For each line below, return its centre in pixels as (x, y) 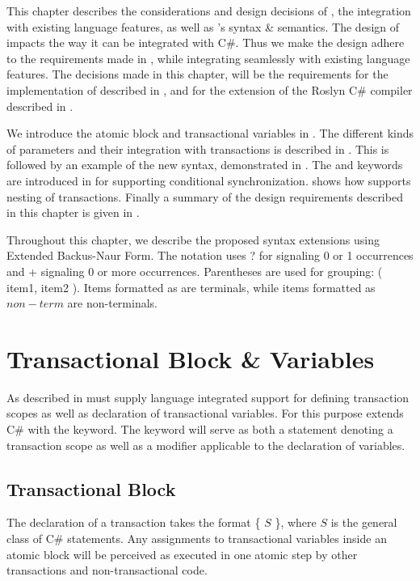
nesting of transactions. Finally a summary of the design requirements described (205, 196)
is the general (364, 522)
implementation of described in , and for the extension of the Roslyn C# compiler (210, 89)
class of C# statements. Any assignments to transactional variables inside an (197, 538)
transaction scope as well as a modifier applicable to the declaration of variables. (206, 445)
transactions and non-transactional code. (107, 570)
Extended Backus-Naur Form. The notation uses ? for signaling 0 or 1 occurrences (210, 255)
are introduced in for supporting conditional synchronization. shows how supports (209, 180)
